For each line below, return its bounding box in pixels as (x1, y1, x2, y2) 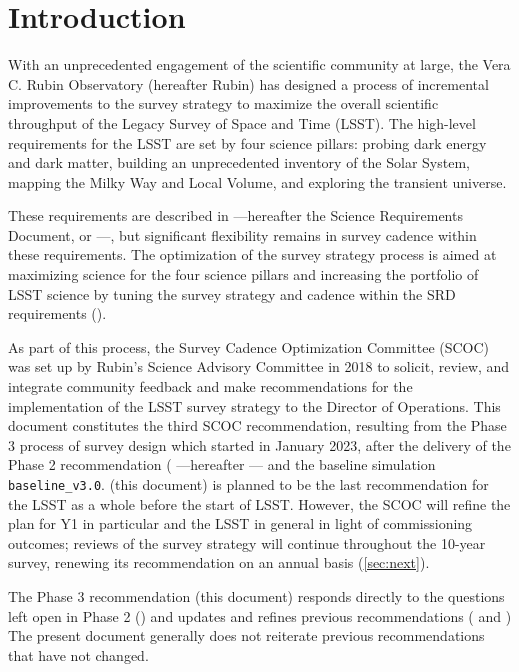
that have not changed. (8, 644, 149, 665)
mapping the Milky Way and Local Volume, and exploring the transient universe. (8, 171, 507, 192)
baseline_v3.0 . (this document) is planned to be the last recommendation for (8, 474, 489, 494)
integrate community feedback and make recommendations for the (8, 376, 413, 397)
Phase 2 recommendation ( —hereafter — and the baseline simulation (8, 454, 436, 475)
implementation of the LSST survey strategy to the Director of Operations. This (8, 395, 501, 416)
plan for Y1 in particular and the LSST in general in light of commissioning (8, 513, 473, 534)
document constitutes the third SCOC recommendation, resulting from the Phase (8, 415, 507, 436)
